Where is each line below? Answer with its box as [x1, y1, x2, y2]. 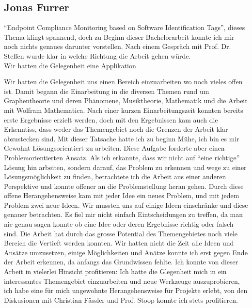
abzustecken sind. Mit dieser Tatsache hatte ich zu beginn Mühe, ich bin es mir [4, 133, 239, 143]
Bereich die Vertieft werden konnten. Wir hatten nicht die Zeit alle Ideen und [4, 238, 234, 248]
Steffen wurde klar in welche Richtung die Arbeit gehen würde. [4, 50, 191, 61]
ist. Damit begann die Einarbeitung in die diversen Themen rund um [4, 86, 209, 96]
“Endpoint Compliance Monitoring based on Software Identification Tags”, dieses [4, 22, 245, 32]
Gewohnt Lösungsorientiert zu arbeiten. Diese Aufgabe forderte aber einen [4, 143, 225, 153]
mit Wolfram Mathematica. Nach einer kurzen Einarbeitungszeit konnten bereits [4, 105, 243, 115]
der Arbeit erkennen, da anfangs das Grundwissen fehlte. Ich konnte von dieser [4, 257, 238, 267]
